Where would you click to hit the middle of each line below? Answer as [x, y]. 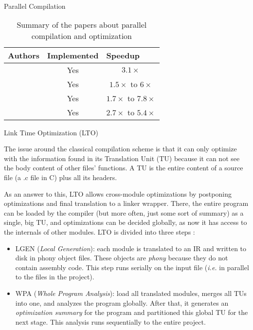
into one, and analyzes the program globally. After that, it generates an [122, 302]
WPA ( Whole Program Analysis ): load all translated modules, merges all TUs [131, 293]
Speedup [123, 55]
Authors [24, 55]
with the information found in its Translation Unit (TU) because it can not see [122, 158]
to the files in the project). [55, 277]
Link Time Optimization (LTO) [51, 132]
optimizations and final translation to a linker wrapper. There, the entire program [126, 203]
